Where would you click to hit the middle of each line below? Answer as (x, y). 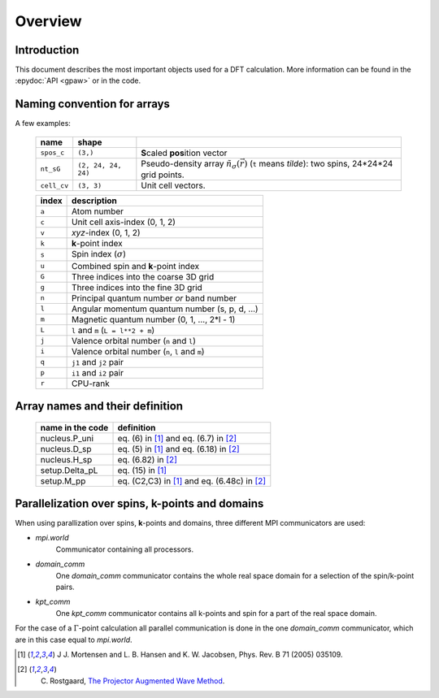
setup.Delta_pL (69, 470)
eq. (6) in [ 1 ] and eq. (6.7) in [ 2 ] (177, 438)
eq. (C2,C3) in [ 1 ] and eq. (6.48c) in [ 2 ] (192, 481)
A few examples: (43, 124)
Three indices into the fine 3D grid (137, 287)
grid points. (163, 175)
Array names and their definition (99, 406)
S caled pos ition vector (184, 153)
